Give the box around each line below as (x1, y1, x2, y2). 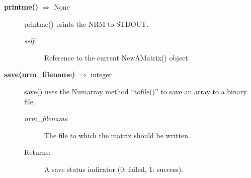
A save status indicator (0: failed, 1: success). (44, 163, 184, 174)
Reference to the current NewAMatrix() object (44, 52, 188, 63)
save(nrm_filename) (4, 69, 75, 80)
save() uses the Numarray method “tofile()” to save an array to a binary (24, 86, 247, 96)
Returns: (24, 147, 51, 157)
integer (91, 69, 112, 80)
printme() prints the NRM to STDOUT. (24, 18, 149, 29)
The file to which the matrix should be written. (44, 130, 190, 140)
